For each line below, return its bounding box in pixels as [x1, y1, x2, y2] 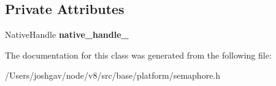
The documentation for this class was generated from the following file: [5, 48, 272, 61]
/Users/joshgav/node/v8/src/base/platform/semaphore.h [5, 69, 221, 82]
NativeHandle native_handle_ [5, 28, 129, 41]
